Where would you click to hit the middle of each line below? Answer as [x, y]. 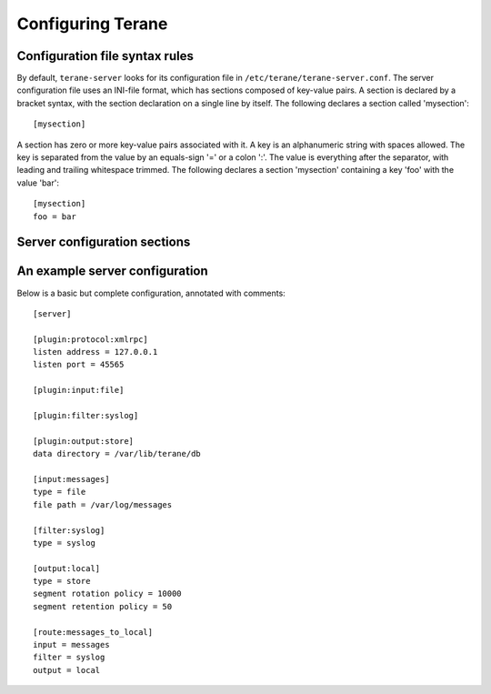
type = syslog [64, 543]
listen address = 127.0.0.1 [95, 352]
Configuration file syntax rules [105, 56]
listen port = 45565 [79, 365]
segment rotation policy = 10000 [107, 594]
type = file [60, 492]
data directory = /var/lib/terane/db [117, 454]
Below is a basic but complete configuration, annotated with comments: [151, 293]
